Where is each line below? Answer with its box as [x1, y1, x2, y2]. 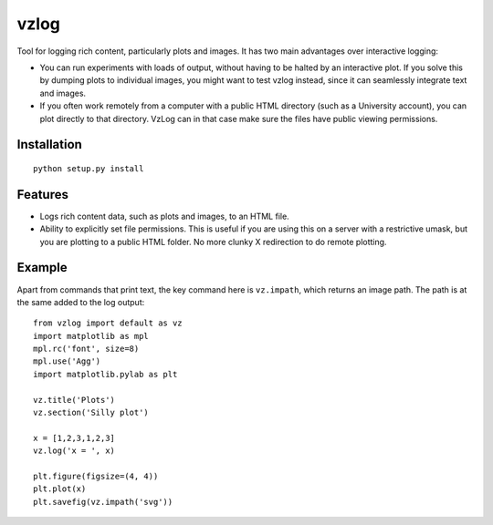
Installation [16, 137, 82, 152]
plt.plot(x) [33, 484, 87, 494]
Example [16, 260, 68, 275]
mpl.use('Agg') [33, 356, 101, 366]
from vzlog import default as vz [33, 318, 183, 328]
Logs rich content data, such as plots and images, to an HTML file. [39, 211, 289, 221]
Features [16, 187, 68, 202]
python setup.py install [33, 163, 144, 173]
